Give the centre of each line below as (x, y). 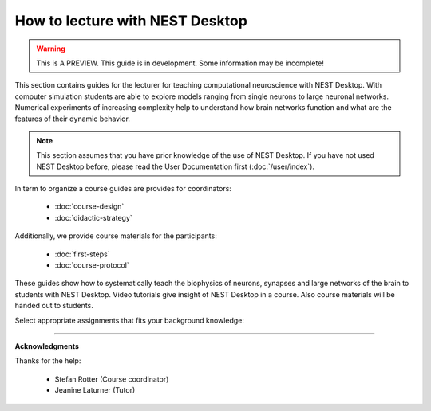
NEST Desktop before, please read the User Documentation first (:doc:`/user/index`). (176, 166)
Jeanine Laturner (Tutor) (95, 390)
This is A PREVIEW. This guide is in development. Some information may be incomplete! (180, 63)
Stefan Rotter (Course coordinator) (112, 379)
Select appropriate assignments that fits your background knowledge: (130, 320)
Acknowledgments (47, 346)
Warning (51, 49)
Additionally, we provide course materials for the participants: (116, 236)
